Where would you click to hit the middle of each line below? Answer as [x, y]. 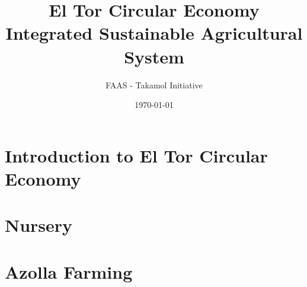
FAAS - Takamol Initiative [154, 84]
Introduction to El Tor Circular [136, 155]
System [154, 56]
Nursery [39, 225]
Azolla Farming [69, 271]
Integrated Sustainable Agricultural [154, 33]
